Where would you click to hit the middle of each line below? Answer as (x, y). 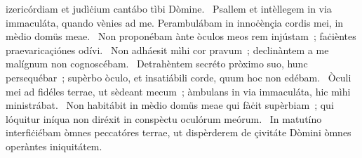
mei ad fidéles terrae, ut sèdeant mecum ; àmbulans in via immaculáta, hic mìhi (178, 91)
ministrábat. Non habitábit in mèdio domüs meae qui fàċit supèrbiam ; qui (170, 105)
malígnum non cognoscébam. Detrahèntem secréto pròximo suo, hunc (157, 64)
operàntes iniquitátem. (54, 146)
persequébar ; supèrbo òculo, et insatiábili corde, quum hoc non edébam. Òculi (179, 77)
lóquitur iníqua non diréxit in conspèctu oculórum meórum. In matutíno (164, 118)
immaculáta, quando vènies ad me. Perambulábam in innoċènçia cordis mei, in (175, 22)
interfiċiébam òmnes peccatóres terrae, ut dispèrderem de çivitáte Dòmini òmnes (179, 132)
